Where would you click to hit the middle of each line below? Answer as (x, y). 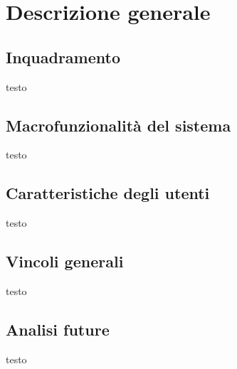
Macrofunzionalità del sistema (118, 125)
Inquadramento (63, 57)
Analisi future (58, 329)
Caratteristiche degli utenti (108, 193)
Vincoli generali (65, 261)
